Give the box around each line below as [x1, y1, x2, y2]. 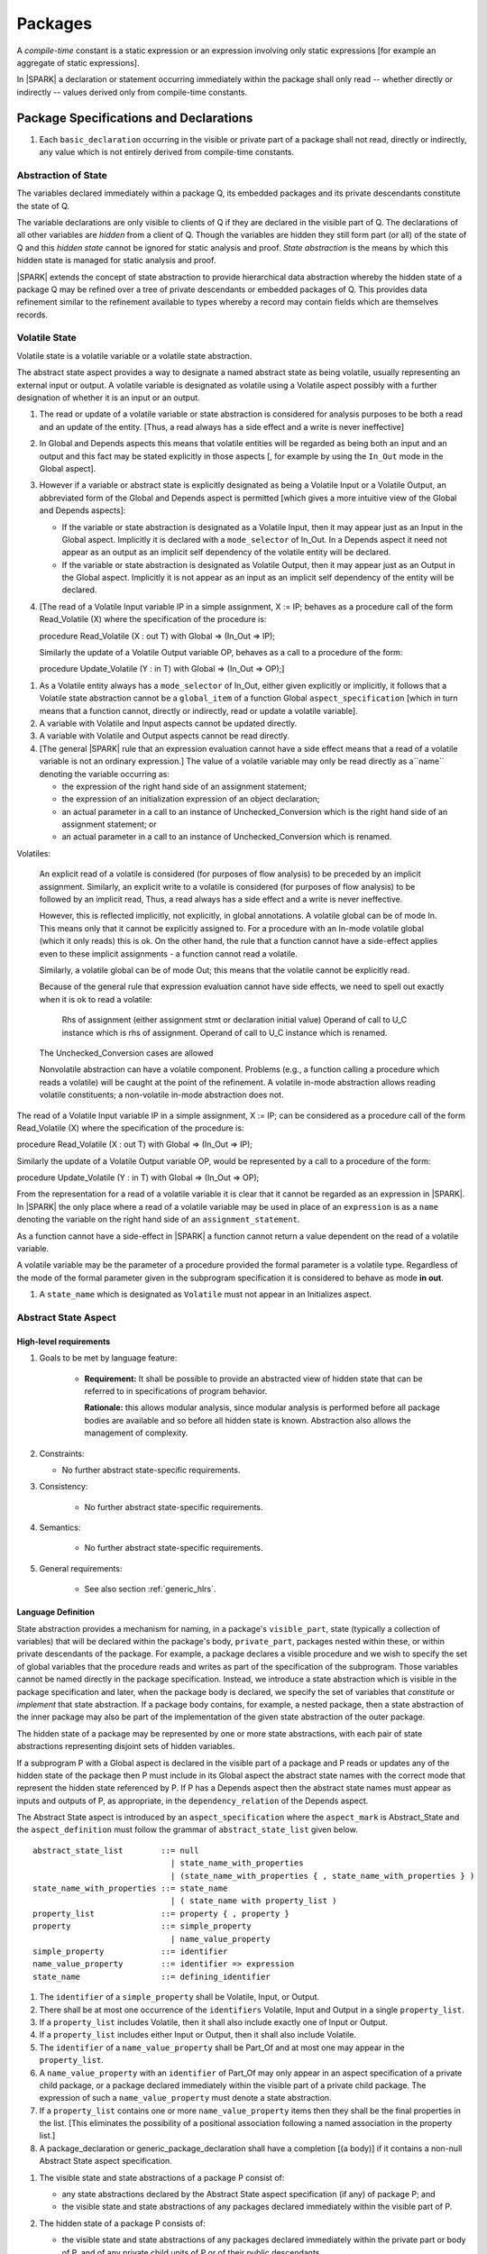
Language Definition [16, 1607, 95, 1617]
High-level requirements [16, 1335, 111, 1347]
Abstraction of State [16, 169, 108, 181]
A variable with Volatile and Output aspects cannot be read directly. [39, 730, 290, 741]
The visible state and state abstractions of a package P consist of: [39, 2172, 285, 2183]
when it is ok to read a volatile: [39, 994, 152, 1004]
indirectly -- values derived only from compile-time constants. [16, 87, 248, 97]
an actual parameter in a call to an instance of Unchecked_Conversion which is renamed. [61, 831, 392, 842]
